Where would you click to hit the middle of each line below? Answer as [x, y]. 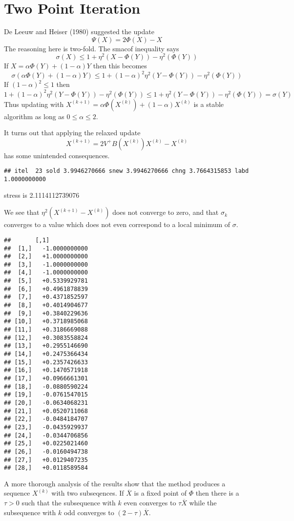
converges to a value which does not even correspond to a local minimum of [117, 224]
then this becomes [120, 66]
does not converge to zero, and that [166, 212]
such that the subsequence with [69, 503]
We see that [22, 212]
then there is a [217, 493]
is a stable [209, 104]
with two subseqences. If [88, 493]
